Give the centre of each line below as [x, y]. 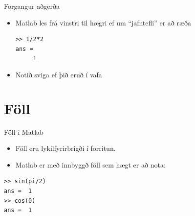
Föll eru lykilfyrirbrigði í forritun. [65, 148]
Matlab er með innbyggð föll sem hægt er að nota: [90, 164]
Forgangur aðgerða [32, 6]
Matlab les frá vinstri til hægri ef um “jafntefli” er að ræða [103, 22]
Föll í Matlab [24, 132]
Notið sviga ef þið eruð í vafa [59, 74]
